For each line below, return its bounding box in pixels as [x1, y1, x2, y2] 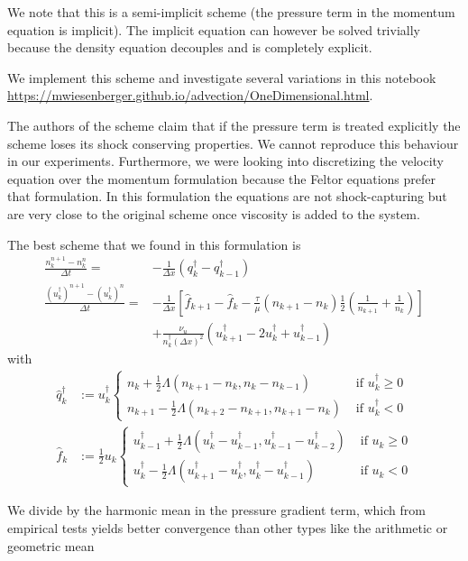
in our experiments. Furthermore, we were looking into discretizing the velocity [7, 152, 445, 170]
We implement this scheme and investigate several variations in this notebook [7, 68, 436, 87]
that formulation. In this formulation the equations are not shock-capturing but [7, 187, 447, 206]
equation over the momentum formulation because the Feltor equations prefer [7, 169, 436, 188]
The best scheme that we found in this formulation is [7, 235, 301, 253]
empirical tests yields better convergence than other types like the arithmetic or [7, 518, 448, 537]
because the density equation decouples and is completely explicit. [7, 38, 372, 57]
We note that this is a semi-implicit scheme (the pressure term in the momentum [7, 3, 455, 21]
